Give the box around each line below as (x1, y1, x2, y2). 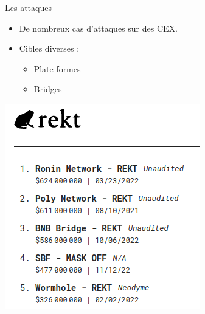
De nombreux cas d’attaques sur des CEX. (19, 21, 178, 34)
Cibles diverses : (19, 42, 80, 55)
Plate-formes (33, 62, 81, 75)
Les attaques (5, 1, 52, 13)
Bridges (33, 83, 62, 95)
